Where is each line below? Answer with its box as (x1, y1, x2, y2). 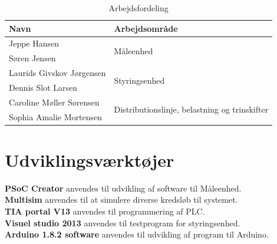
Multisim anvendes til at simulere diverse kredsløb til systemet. (5, 193, 238, 206)
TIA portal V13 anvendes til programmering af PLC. (5, 205, 205, 217)
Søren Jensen (9, 52, 56, 64)
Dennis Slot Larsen (9, 81, 78, 93)
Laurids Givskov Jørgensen (9, 67, 106, 79)
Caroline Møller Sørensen (9, 95, 100, 108)
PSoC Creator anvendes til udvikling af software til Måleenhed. (5, 182, 242, 194)
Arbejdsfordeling (108, 2, 169, 14)
